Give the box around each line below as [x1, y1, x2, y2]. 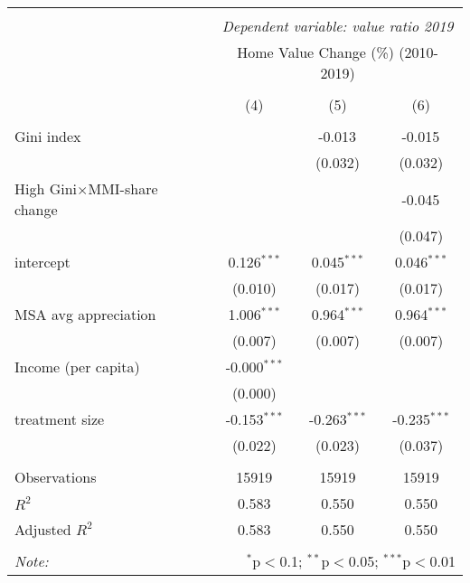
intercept [14, 251, 70, 272]
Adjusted [14, 519, 71, 540]
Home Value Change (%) [237, 42, 395, 62]
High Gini [14, 178, 78, 199]
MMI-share [88, 178, 158, 199]
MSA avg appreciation [14, 304, 156, 324]
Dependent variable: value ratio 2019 [221, 15, 454, 36]
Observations [14, 466, 97, 487]
